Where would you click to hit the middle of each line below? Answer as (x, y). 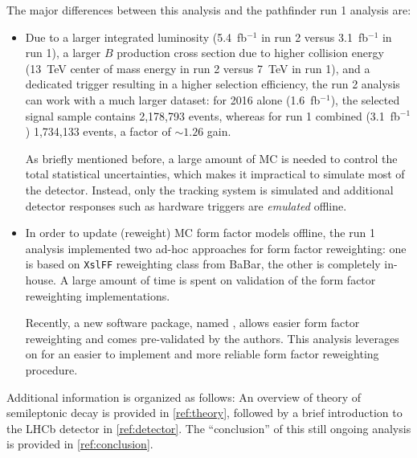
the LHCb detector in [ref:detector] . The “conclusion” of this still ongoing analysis (209, 428)
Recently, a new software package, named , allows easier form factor (192, 323)
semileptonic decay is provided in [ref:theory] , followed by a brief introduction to (204, 413)
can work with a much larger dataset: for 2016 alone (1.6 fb (173, 99)
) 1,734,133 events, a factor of (98, 131)
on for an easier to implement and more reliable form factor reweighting (202, 354)
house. (41, 279)
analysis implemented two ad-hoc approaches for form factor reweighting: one (216, 248)
